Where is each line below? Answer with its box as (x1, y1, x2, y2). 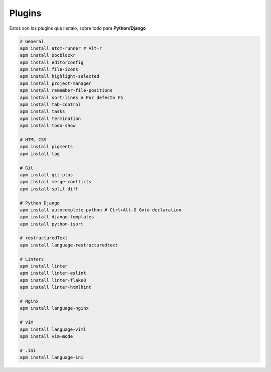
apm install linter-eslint (20, 270, 86, 276)
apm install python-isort (20, 221, 84, 227)
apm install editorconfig (20, 59, 84, 65)
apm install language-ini (20, 354, 84, 360)
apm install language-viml (20, 326, 86, 332)
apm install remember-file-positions (20, 88, 113, 93)
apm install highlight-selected (20, 73, 100, 79)
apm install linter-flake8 (20, 277, 86, 283)
